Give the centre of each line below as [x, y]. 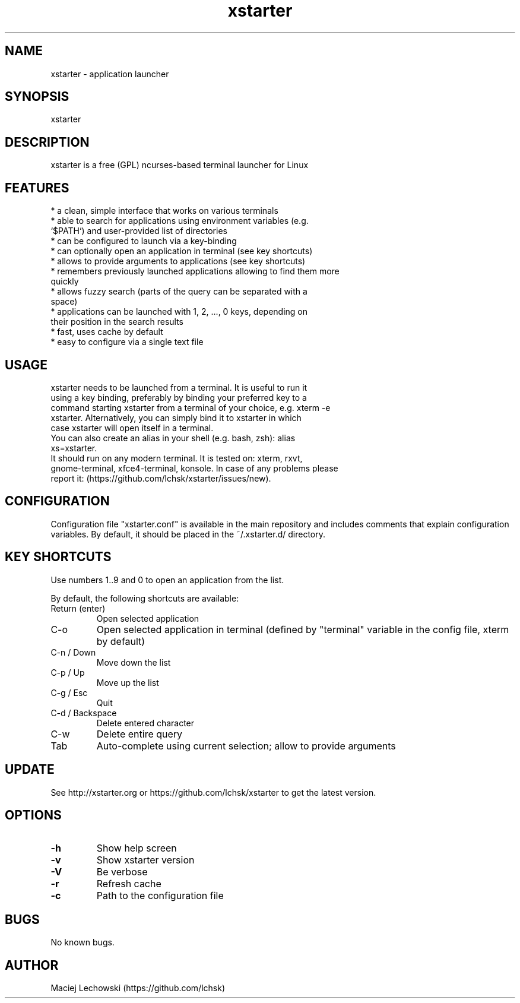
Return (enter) [78, 608]
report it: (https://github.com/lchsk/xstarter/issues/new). [161, 478]
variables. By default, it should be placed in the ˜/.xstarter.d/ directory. [188, 534]
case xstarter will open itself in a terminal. [132, 428]
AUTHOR [32, 965]
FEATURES [37, 188]
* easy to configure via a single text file [127, 342]
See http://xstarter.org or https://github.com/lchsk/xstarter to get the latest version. [213, 792]
